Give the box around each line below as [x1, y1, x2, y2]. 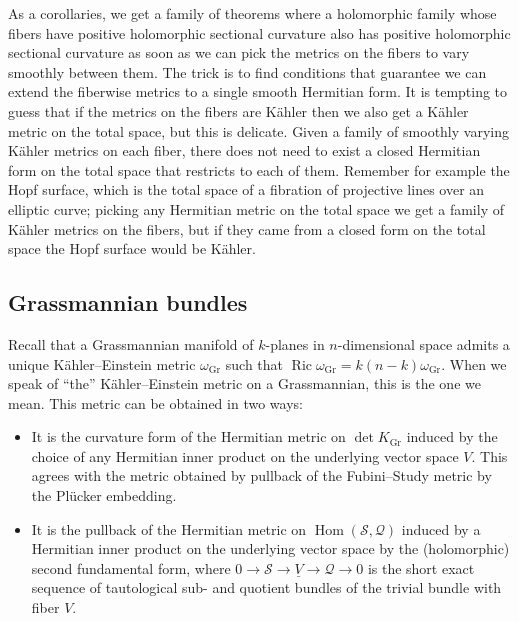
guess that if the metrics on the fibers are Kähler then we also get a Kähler [8, 100, 469, 121]
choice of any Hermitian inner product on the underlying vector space [31, 445, 459, 466]
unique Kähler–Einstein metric [8, 353, 196, 374]
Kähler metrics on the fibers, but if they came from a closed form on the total [8, 218, 486, 239]
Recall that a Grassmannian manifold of [8, 333, 254, 354]
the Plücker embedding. [31, 485, 177, 506]
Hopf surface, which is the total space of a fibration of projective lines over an [8, 179, 485, 200]
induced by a [401, 518, 481, 539]
